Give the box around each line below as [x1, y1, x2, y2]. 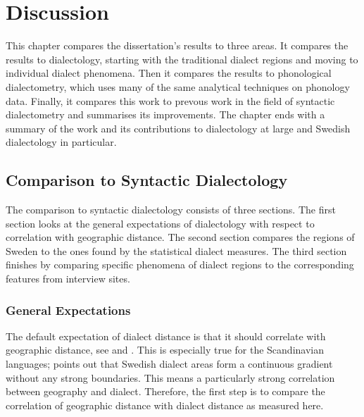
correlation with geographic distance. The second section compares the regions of [6, 230, 355, 244]
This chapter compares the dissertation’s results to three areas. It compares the [6, 38, 349, 53]
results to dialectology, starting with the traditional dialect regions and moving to [6, 51, 358, 66]
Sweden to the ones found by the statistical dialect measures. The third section [6, 243, 347, 258]
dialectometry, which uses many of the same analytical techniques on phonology [6, 79, 350, 94]
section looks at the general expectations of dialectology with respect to [6, 216, 315, 230]
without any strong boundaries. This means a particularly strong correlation [6, 370, 335, 385]
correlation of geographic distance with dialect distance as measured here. [6, 397, 324, 412]
